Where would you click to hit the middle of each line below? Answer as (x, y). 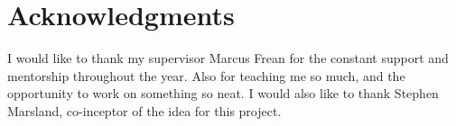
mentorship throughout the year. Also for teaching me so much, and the (206, 75)
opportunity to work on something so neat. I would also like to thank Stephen (223, 93)
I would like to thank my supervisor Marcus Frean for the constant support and (228, 58)
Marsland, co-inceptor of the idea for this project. (144, 110)
